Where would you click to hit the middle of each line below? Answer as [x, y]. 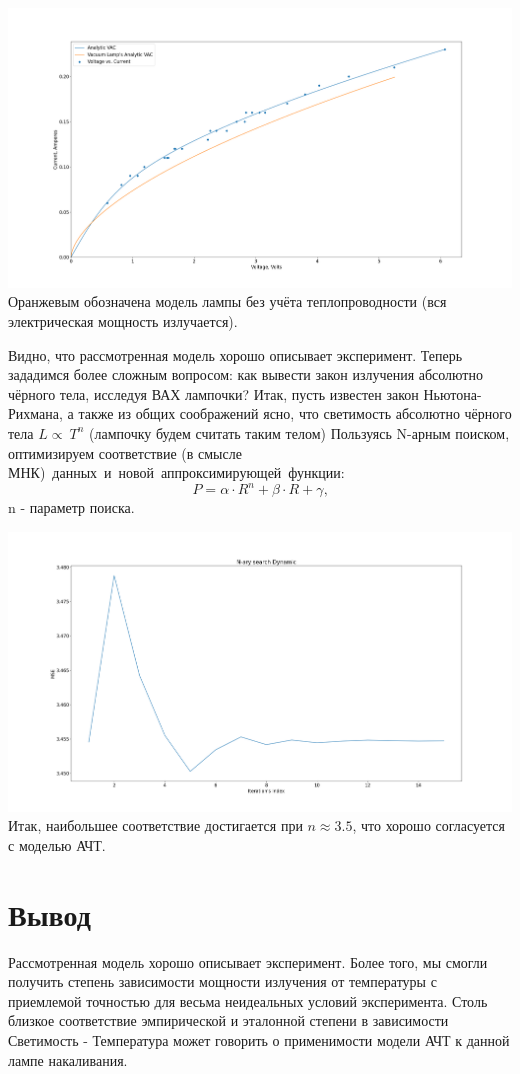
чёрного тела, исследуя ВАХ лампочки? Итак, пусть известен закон [213, 393]
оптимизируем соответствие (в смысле [125, 452]
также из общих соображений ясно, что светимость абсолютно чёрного [295, 413]
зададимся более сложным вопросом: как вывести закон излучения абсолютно [245, 374]
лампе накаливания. [68, 1059]
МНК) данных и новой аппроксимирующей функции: [176, 472]
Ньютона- [452, 393]
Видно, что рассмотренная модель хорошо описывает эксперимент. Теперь [235, 354]
